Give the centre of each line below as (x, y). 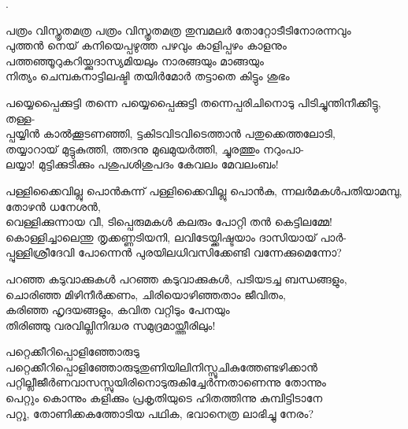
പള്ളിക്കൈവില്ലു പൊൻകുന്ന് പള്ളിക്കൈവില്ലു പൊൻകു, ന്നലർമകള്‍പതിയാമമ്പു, (204, 190)
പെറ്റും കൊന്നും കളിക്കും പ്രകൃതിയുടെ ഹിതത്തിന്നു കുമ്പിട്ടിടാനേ (164, 398)
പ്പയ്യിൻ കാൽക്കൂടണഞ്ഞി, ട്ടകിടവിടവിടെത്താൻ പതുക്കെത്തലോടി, (171, 133)
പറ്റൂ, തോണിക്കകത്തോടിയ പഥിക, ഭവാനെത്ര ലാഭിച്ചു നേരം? (160, 413)
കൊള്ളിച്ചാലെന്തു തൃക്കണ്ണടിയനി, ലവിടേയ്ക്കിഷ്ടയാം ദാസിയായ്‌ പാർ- (176, 237)
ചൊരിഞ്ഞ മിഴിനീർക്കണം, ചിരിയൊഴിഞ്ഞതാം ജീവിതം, (146, 294)
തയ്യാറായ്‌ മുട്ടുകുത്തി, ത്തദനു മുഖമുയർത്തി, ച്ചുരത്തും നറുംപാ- (155, 148)
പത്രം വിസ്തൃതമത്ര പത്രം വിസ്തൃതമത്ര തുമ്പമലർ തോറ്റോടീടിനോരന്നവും (178, 30)
